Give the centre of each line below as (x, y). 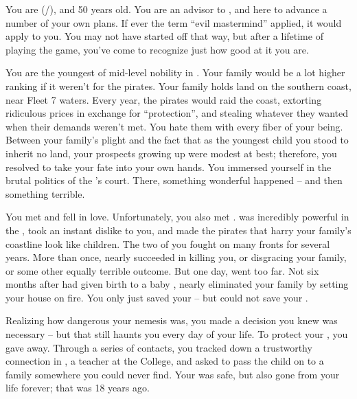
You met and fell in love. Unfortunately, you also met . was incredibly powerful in (177, 217)
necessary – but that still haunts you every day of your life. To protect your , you (177, 334)
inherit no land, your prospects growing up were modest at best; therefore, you (171, 153)
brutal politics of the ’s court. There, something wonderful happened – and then (174, 180)
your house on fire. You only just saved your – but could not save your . (157, 297)
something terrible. (45, 193)
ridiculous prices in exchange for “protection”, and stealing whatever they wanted (177, 113)
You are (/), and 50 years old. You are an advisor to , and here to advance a (166, 9)
